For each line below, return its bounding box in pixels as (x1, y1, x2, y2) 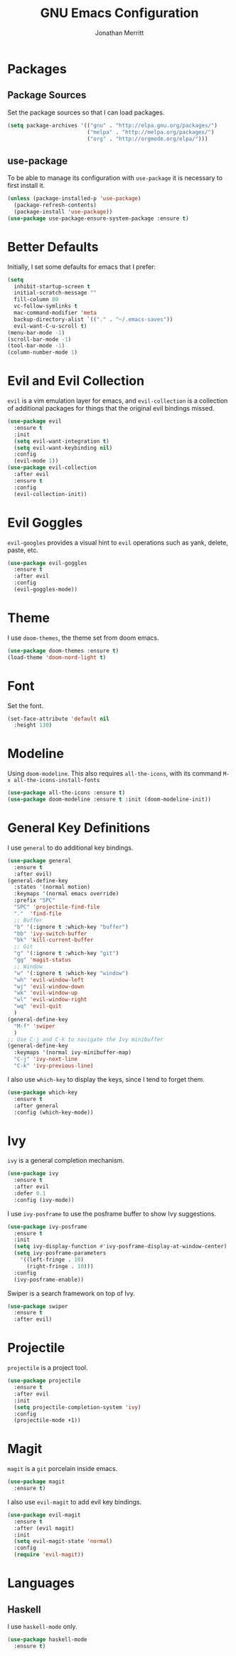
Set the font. (7, 701, 44, 710)
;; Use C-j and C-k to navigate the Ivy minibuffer (7, 1035, 163, 1043)
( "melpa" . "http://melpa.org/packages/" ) (86, 128, 215, 136)
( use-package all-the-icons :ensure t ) (7, 789, 126, 796)
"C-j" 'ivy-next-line (14, 1055, 78, 1063)
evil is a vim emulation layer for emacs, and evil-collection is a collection (7, 396, 228, 405)
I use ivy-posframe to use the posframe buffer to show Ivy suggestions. (7, 1209, 217, 1218)
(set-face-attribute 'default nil (7, 715, 110, 722)
